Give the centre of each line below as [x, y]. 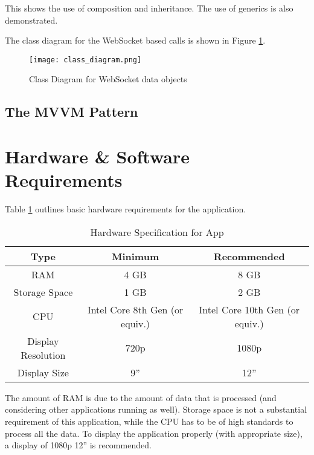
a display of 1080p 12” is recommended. [78, 445]
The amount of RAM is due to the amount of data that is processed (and [141, 397]
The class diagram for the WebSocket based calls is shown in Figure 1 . [135, 40]
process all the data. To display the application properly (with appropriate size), [154, 433]
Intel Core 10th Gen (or [249, 309]
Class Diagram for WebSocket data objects [108, 79]
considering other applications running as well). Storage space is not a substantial [156, 409]
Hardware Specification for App [157, 232]
